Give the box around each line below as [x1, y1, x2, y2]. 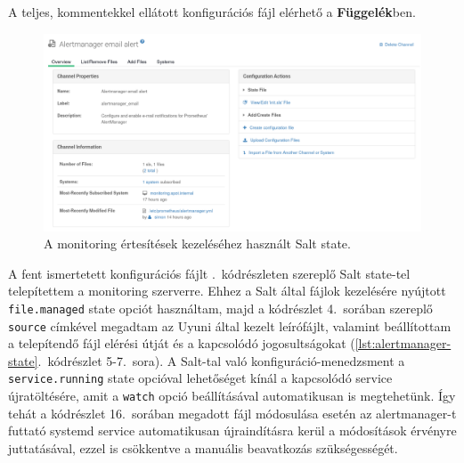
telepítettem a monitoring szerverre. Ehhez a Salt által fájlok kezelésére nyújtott [8, 281, 446, 300]
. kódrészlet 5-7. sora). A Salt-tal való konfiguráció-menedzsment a [37, 351, 405, 370]
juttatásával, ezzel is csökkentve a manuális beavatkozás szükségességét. [8, 438, 398, 457]
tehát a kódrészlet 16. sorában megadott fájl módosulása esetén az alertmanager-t [8, 403, 457, 422]
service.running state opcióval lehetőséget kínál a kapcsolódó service [8, 369, 393, 387]
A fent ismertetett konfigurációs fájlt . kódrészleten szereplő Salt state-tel [8, 264, 411, 282]
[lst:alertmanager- [354, 334, 452, 353]
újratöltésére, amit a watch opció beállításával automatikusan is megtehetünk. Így [8, 386, 456, 405]
